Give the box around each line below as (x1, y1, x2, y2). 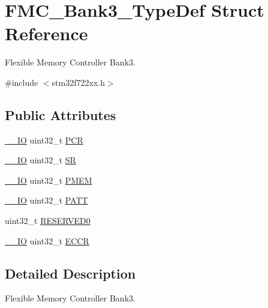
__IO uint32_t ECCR (5, 234, 89, 247)
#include (5, 76, 38, 88)
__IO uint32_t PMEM (5, 174, 92, 186)
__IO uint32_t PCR (5, 133, 83, 146)
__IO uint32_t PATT (5, 194, 88, 207)
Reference (5, 21, 88, 46)
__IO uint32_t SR (5, 154, 76, 166)
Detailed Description (5, 264, 136, 282)
